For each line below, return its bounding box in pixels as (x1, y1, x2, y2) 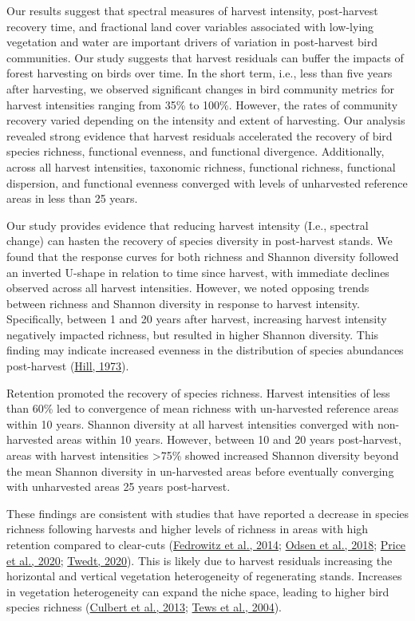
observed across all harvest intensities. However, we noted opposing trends (6, 279, 370, 296)
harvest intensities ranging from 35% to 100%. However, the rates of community (6, 96, 398, 113)
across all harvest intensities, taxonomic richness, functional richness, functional (6, 158, 396, 175)
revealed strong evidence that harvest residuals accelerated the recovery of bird (6, 127, 393, 144)
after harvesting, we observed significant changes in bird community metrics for (6, 80, 394, 97)
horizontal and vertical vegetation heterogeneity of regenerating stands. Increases (6, 568, 402, 584)
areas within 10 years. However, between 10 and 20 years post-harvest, (57, 431, 401, 448)
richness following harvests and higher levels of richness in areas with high (6, 520, 369, 537)
